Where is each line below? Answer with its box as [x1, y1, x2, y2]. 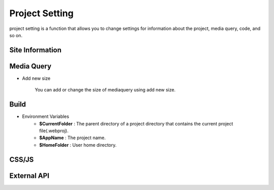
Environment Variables [22, 113, 70, 119]
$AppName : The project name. [39, 135, 106, 141]
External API [9, 171, 50, 180]
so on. [9, 32, 23, 38]
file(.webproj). [39, 128, 68, 134]
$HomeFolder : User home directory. [39, 142, 117, 148]
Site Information [9, 46, 62, 54]
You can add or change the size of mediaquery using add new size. [35, 87, 176, 93]
